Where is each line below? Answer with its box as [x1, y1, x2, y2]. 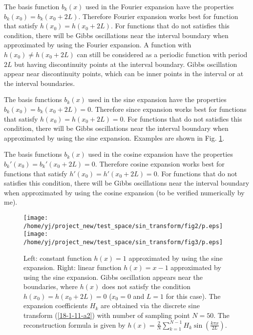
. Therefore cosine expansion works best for [95, 158, 225, 168]
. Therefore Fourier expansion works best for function [78, 11, 238, 21]
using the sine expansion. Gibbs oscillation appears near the [23, 272, 203, 282]
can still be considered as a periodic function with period [77, 49, 248, 59]
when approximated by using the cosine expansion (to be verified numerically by [4, 187, 245, 197]
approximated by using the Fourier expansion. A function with [4, 40, 191, 50]
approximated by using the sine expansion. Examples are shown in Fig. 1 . [4, 132, 225, 143]
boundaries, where [23, 281, 78, 292]
